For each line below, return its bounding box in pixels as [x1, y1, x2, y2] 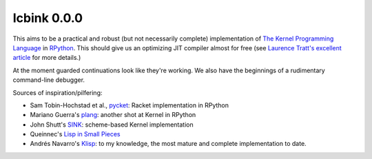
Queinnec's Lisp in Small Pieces [30, 130, 121, 138]
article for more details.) [12, 54, 81, 62]
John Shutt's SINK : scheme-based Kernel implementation [30, 120, 194, 129]
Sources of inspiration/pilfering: [12, 88, 103, 96]
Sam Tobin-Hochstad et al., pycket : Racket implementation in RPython [30, 100, 229, 109]
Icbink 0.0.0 [12, 10, 83, 25]
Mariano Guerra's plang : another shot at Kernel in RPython [30, 111, 196, 119]
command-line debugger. [12, 76, 85, 84]
